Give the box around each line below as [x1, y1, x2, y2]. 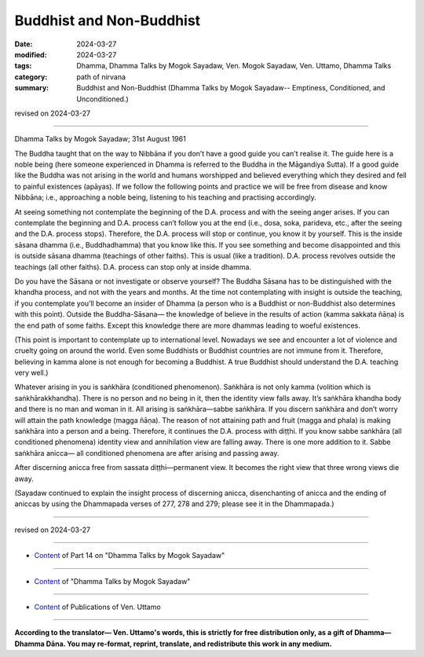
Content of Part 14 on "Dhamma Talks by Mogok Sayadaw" [34, 551, 225, 560]
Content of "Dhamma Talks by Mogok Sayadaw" [34, 576, 191, 585]
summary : [14, 83, 49, 93]
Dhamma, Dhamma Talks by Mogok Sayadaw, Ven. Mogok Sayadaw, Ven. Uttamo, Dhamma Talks [76, 61, 392, 71]
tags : [14, 61, 32, 71]
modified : [14, 50, 47, 59]
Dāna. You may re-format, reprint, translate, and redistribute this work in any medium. [46, 639, 333, 648]
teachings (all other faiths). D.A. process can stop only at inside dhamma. [14, 262, 251, 271]
